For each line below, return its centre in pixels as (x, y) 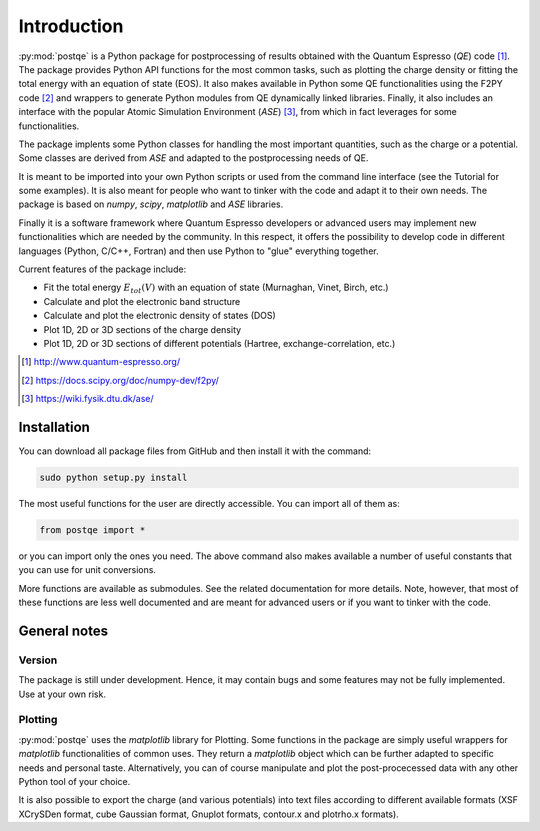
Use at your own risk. (62, 694)
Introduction (71, 26)
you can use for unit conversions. (87, 570)
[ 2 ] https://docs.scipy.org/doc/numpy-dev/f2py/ (120, 380)
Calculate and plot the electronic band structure (142, 301)
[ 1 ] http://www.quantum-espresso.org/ (101, 362)
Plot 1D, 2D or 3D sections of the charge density (142, 329)
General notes (63, 630)
